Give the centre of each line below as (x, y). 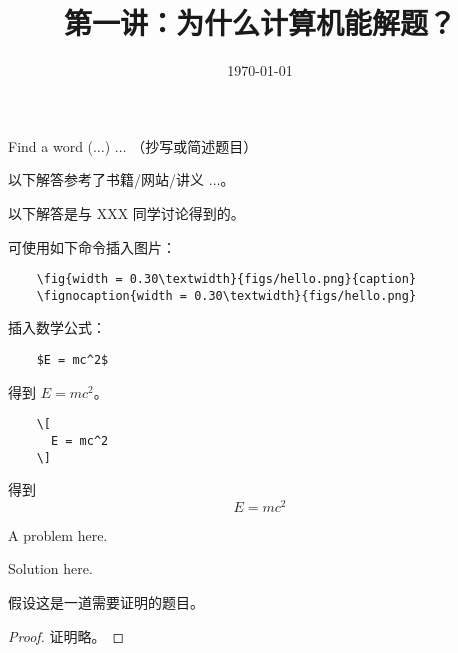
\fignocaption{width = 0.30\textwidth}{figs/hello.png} (226, 295)
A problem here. (58, 534)
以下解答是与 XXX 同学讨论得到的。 (126, 212)
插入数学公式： (57, 327)
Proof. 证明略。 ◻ (66, 635)
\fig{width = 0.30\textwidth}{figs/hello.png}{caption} (226, 279)
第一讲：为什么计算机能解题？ (259, 22)
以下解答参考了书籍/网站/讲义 (106, 179)
